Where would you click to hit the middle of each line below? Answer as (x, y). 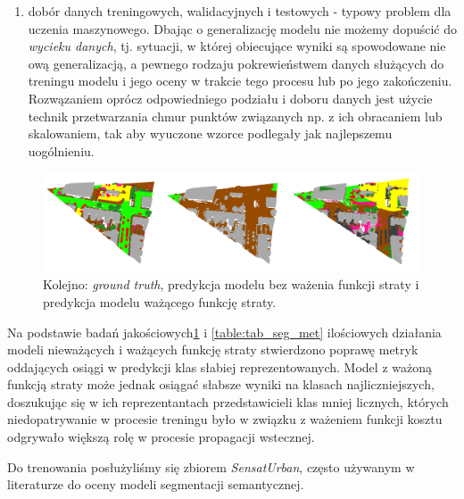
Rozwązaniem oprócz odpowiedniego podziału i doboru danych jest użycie (230, 98)
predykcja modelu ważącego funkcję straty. (160, 301)
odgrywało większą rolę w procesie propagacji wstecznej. (161, 437)
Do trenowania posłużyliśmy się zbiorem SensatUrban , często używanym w (211, 466)
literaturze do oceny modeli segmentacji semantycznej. (156, 484)
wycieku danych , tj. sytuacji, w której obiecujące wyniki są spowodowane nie (237, 46)
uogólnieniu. (61, 150)
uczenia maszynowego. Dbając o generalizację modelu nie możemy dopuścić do (243, 28)
